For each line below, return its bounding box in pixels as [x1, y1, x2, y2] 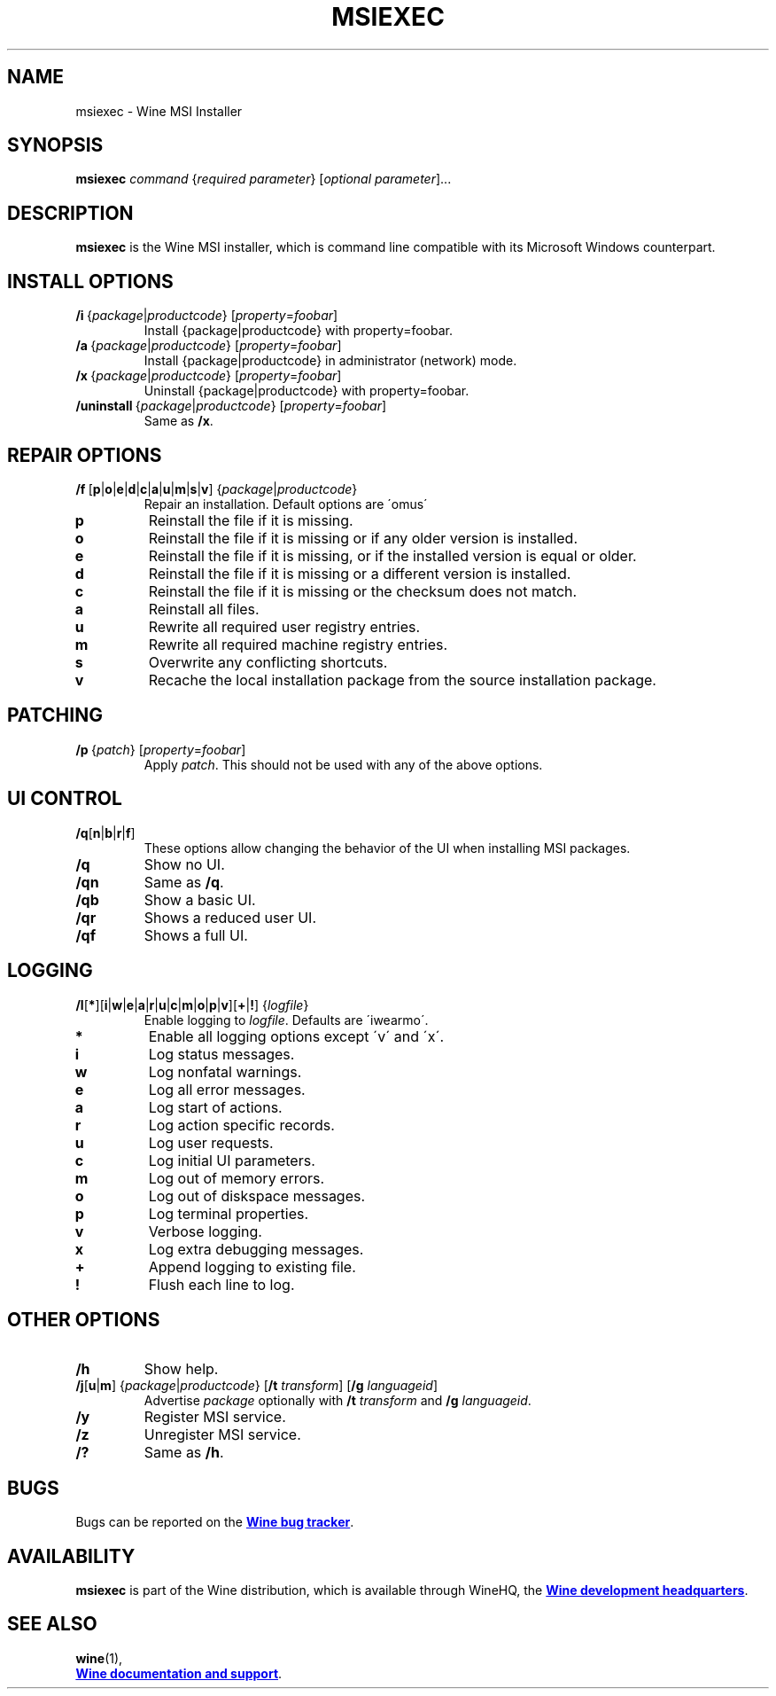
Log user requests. [148, 1133, 274, 1152]
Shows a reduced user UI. [144, 908, 317, 926]
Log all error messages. [148, 1080, 306, 1098]
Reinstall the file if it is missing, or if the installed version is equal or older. [148, 546, 637, 565]
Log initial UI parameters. [148, 1151, 315, 1169]
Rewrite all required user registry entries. [148, 617, 421, 636]
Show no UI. [144, 855, 225, 873]
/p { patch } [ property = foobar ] [75, 741, 246, 757]
